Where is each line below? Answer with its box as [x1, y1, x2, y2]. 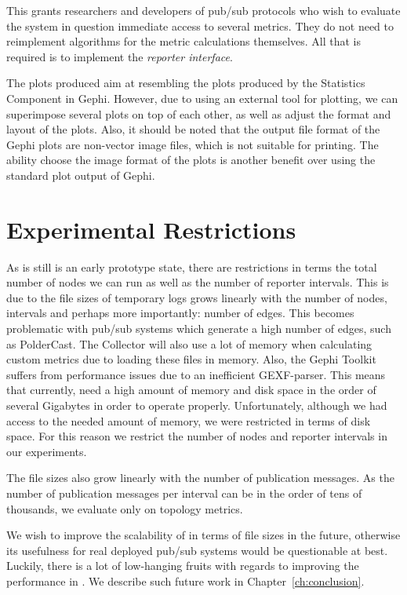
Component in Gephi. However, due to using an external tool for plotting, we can [6, 89, 398, 106]
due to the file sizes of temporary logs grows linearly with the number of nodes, [6, 289, 387, 305]
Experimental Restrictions [6, 213, 296, 245]
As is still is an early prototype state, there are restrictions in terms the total [6, 258, 377, 275]
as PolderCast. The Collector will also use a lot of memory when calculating [6, 335, 372, 352]
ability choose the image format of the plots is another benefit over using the [6, 151, 376, 168]
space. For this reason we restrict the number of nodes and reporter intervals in [6, 428, 387, 444]
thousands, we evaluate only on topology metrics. [6, 500, 243, 517]
